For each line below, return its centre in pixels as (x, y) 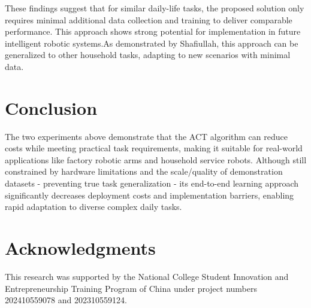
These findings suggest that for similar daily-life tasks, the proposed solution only (155, 8)
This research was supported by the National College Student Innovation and (147, 276)
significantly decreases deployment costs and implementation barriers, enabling (150, 195)
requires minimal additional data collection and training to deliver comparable (149, 19)
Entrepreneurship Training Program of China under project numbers (131, 288)
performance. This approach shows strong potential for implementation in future (153, 31)
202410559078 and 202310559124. (66, 300)
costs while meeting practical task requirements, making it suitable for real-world (154, 148)
